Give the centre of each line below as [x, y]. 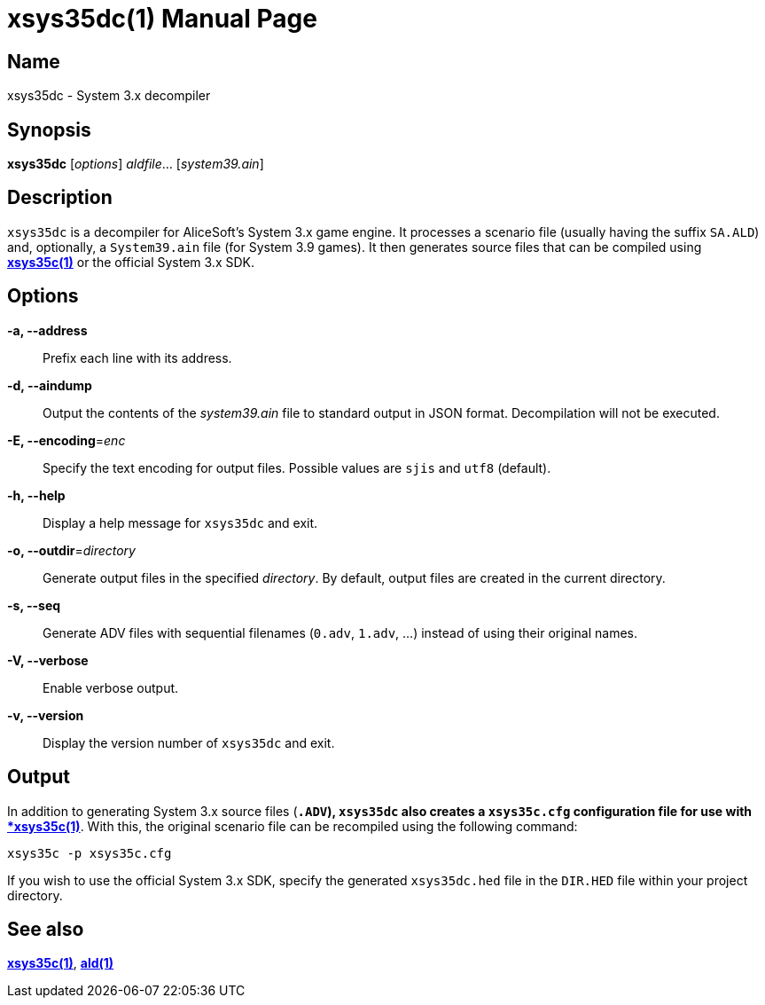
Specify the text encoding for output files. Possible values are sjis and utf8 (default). [297, 467]
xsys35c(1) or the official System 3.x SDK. [131, 262]
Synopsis [49, 130]
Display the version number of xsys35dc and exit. [189, 742]
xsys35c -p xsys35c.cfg [90, 853]
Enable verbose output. [111, 687]
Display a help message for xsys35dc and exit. [180, 522]
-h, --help [36, 495]
